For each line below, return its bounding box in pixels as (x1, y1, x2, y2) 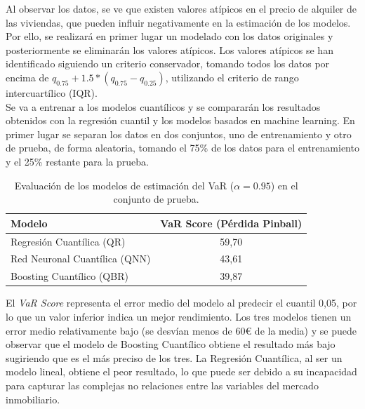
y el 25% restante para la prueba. (6, 154, 149, 168)
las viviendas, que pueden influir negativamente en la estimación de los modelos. (6, 15, 351, 29)
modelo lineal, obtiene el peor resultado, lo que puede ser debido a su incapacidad (6, 364, 357, 379)
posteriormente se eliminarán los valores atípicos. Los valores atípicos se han (6, 42, 333, 57)
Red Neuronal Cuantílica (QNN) (11, 251, 151, 266)
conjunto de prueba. (113, 192, 199, 206)
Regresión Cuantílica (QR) (11, 234, 126, 248)
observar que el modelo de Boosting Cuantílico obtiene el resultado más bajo (6, 337, 336, 351)
